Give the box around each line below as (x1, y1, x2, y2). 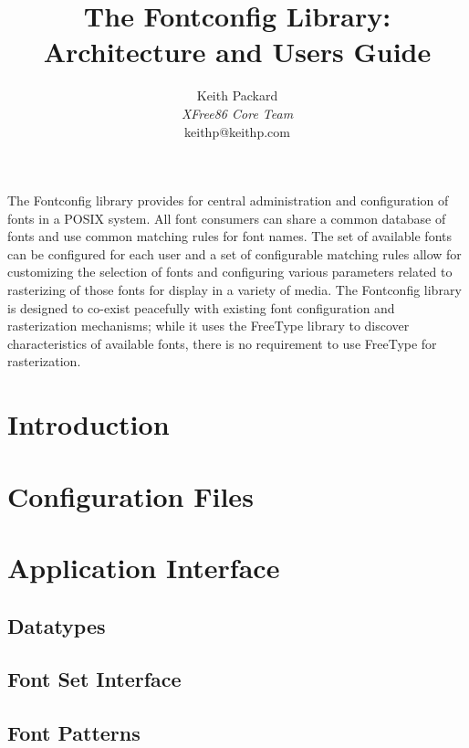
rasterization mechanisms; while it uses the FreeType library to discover (7, 316, 410, 335)
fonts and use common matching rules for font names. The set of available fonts (7, 227, 453, 246)
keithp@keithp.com (184, 121, 290, 141)
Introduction (7, 406, 170, 443)
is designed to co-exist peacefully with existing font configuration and (7, 298, 395, 317)
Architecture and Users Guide (43, 33, 432, 70)
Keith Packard (196, 86, 278, 105)
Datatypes (7, 611, 106, 639)
